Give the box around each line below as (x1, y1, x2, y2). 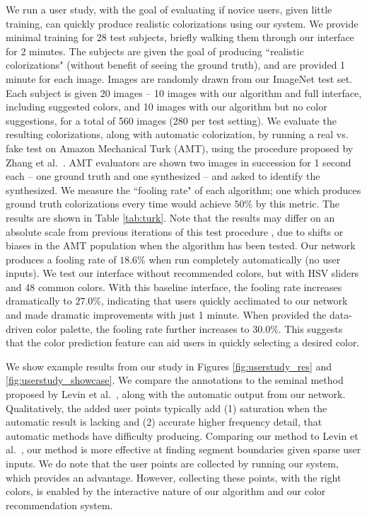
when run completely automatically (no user (148, 251, 341, 266)
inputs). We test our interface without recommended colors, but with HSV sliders (6, 266, 359, 280)
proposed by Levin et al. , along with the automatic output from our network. (6, 387, 346, 402)
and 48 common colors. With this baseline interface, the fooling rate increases (6, 279, 342, 294)
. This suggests (278, 321, 343, 336)
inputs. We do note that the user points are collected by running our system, (6, 456, 339, 470)
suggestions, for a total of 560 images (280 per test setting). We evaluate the (6, 113, 337, 127)
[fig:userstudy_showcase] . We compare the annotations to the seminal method (6, 373, 344, 387)
